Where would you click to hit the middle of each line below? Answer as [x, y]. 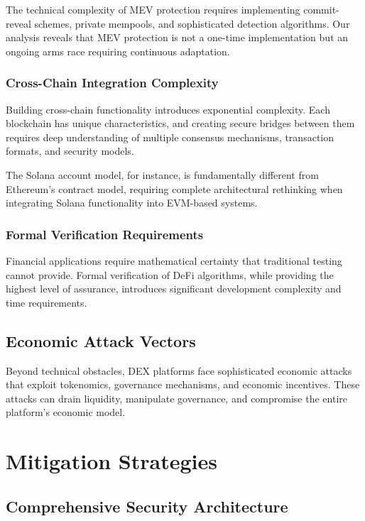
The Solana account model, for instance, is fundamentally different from [162, 174]
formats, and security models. [70, 151]
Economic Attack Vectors [101, 340]
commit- [321, 9]
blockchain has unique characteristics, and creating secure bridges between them [180, 123]
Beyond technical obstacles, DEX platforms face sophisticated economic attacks [179, 370]
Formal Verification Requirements [105, 234]
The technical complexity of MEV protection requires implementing [153, 9]
